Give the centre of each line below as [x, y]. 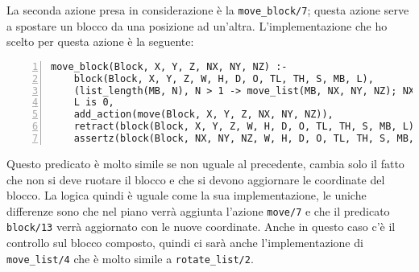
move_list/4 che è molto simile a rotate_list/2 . [130, 258]
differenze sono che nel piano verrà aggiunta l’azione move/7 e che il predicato [198, 210]
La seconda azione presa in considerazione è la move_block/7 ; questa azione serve [208, 10]
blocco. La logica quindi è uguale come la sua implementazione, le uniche [187, 195]
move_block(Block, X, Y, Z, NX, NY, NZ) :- [169, 66]
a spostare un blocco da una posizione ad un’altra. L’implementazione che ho [197, 25]
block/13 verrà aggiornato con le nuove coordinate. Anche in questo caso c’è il [201, 227]
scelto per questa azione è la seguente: [100, 41]
